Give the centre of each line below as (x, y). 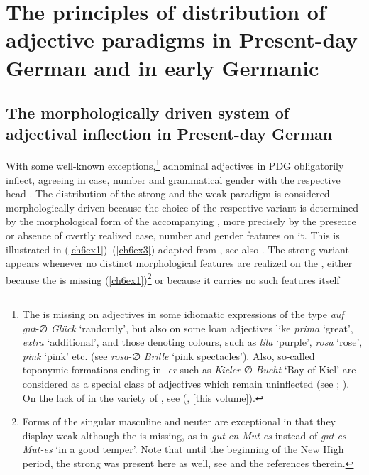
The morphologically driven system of (148, 113)
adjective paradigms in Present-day (182, 39)
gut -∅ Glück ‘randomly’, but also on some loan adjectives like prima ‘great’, (188, 328)
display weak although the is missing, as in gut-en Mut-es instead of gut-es (184, 435)
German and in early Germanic (163, 67)
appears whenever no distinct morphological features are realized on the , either (179, 263)
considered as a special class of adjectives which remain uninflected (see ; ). (186, 383)
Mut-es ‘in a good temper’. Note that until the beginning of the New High (183, 449)
